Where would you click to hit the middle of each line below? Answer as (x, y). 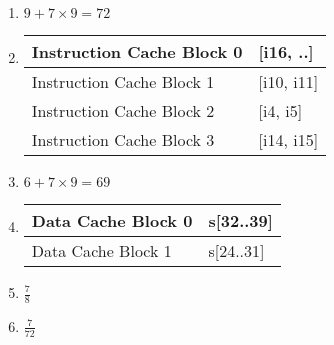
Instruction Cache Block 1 (123, 81)
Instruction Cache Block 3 (123, 139)
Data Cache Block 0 (112, 220)
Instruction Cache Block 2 (123, 110)
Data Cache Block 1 (101, 250)
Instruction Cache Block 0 (137, 51)
